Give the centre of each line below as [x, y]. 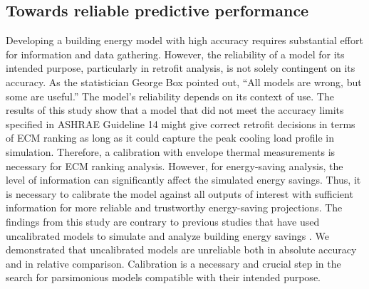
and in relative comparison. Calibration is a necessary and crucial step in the [173, 263]
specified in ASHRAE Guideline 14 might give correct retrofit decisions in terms [181, 124]
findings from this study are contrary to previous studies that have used [163, 221]
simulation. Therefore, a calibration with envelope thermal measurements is [171, 151]
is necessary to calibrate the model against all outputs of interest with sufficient [180, 193]
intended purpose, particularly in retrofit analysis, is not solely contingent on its [181, 68]
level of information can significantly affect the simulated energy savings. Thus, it [183, 180]
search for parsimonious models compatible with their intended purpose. [163, 277]
